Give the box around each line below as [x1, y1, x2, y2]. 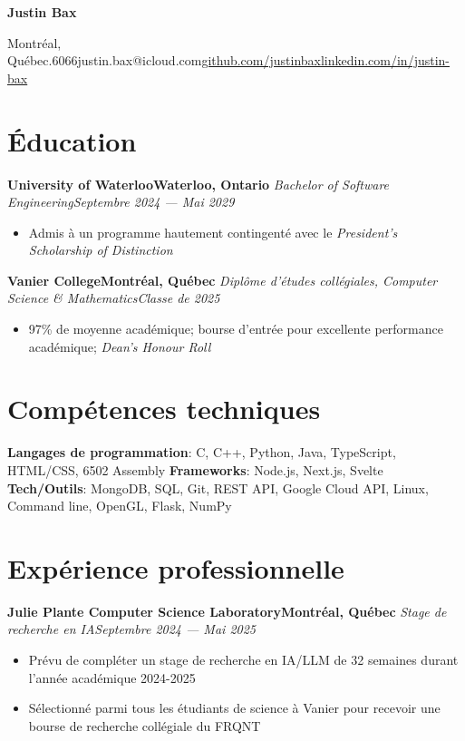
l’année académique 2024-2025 [28, 668, 196, 687]
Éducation [7, 122, 137, 159]
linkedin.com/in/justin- [320, 51, 450, 70]
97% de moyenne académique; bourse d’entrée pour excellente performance [28, 319, 443, 338]
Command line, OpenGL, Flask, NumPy [7, 496, 232, 515]
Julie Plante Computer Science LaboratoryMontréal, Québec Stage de [7, 601, 447, 620]
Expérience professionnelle [7, 549, 344, 586]
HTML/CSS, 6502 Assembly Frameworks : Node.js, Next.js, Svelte [7, 460, 383, 479]
